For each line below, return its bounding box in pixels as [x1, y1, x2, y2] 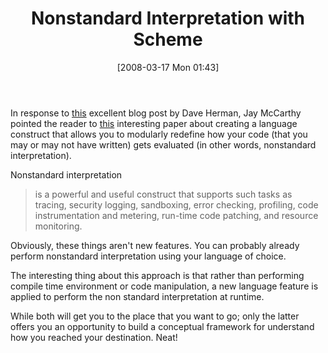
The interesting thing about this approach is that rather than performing [10, 269, 305, 281]
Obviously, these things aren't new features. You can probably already [10, 239, 300, 251]
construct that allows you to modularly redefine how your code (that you [10, 128, 308, 140]
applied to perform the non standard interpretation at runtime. [10, 290, 265, 302]
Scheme [133, 28, 203, 51]
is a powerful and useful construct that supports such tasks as [34, 188, 293, 200]
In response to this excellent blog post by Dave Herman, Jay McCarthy [10, 107, 302, 119]
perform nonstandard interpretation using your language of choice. [10, 250, 287, 262]
